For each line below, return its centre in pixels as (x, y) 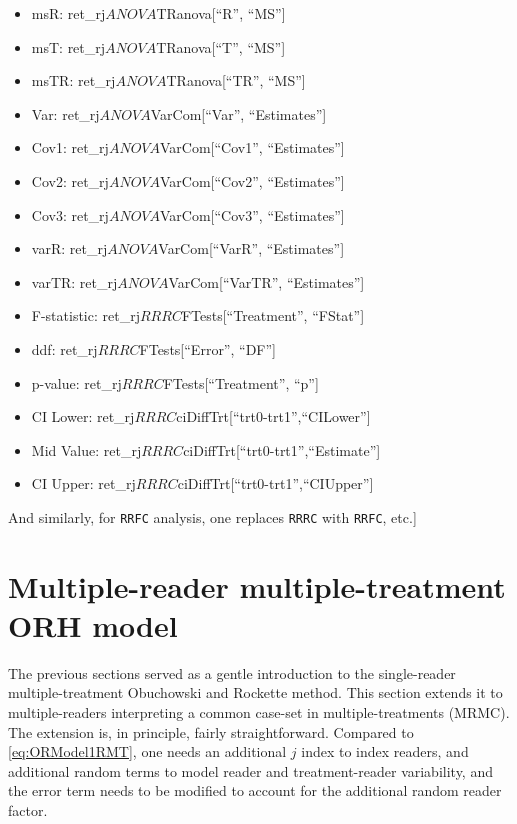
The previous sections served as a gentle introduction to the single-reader (232, 672)
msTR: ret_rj (73, 80)
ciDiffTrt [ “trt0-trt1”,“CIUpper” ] (275, 483)
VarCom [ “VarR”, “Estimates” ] (251, 248)
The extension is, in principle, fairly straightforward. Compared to (211, 731)
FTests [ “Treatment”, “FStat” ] (273, 315)
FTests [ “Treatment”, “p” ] (241, 382)
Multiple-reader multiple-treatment (257, 585)
